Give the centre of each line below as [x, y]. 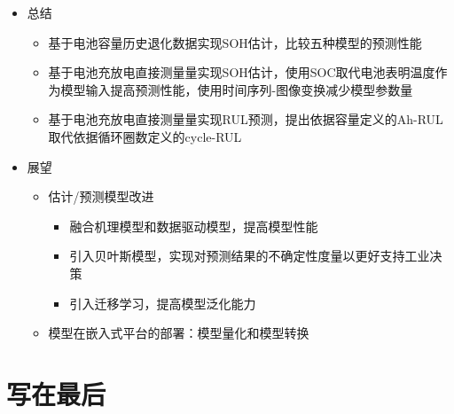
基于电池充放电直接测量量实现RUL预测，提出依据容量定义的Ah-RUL [246, 119]
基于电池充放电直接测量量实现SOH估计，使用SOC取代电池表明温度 [242, 72]
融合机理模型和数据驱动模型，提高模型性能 [194, 226]
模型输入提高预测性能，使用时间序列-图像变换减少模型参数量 [237, 89]
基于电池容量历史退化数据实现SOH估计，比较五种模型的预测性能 [235, 42]
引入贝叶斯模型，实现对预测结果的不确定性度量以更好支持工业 [250, 256]
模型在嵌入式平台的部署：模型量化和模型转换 [179, 333]
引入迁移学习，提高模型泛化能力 [163, 303]
